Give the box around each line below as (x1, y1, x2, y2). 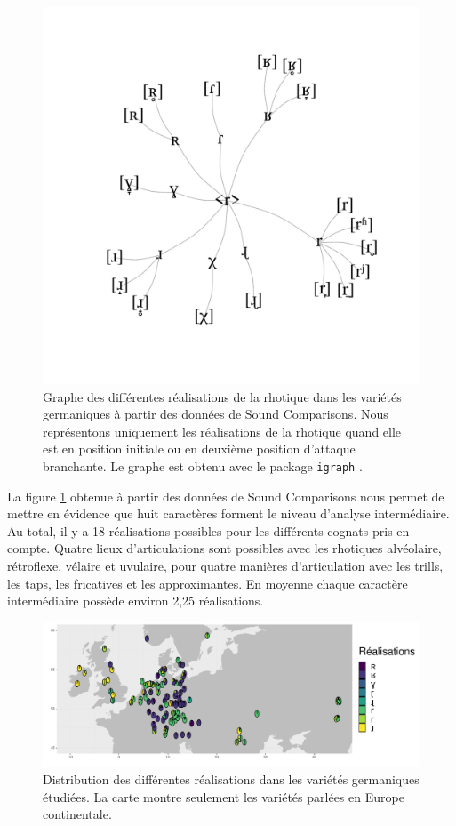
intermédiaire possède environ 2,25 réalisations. (7, 591, 264, 610)
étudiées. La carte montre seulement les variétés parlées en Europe (43, 787, 404, 806)
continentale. (43, 805, 112, 823)
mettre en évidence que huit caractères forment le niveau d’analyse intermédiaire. (7, 504, 450, 523)
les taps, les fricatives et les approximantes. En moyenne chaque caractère (7, 573, 408, 592)
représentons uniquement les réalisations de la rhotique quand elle (43, 421, 402, 440)
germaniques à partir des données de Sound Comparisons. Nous (43, 405, 388, 423)
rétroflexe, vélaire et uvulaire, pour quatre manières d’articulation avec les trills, (7, 557, 444, 574)
